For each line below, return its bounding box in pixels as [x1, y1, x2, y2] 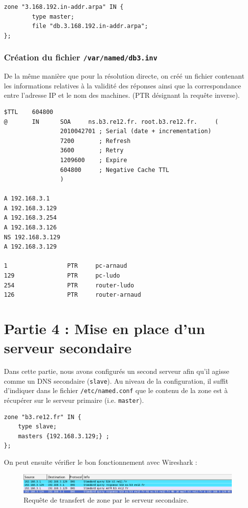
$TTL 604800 [4, 108, 54, 115]
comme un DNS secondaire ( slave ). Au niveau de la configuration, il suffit [4, 375, 229, 386]
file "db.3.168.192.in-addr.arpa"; [32, 23, 148, 30]
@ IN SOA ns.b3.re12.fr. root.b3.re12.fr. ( [4, 118, 219, 125]
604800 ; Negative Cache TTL [60, 166, 169, 173]
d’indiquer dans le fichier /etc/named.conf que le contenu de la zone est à [4, 385, 228, 395]
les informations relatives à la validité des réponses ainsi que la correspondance [4, 80, 241, 90]
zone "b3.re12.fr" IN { [4, 413, 82, 421]
